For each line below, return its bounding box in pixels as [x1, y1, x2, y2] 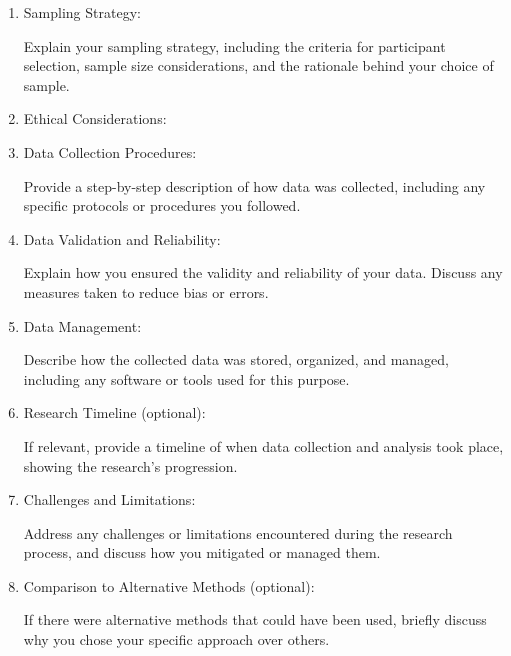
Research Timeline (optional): [23, 402, 206, 423]
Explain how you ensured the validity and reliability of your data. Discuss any [23, 262, 503, 283]
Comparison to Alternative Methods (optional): [23, 575, 315, 596]
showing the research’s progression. [23, 455, 238, 476]
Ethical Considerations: [23, 108, 167, 129]
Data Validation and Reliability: [23, 228, 221, 249]
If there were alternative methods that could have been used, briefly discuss [23, 609, 487, 630]
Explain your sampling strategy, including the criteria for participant [23, 35, 446, 56]
